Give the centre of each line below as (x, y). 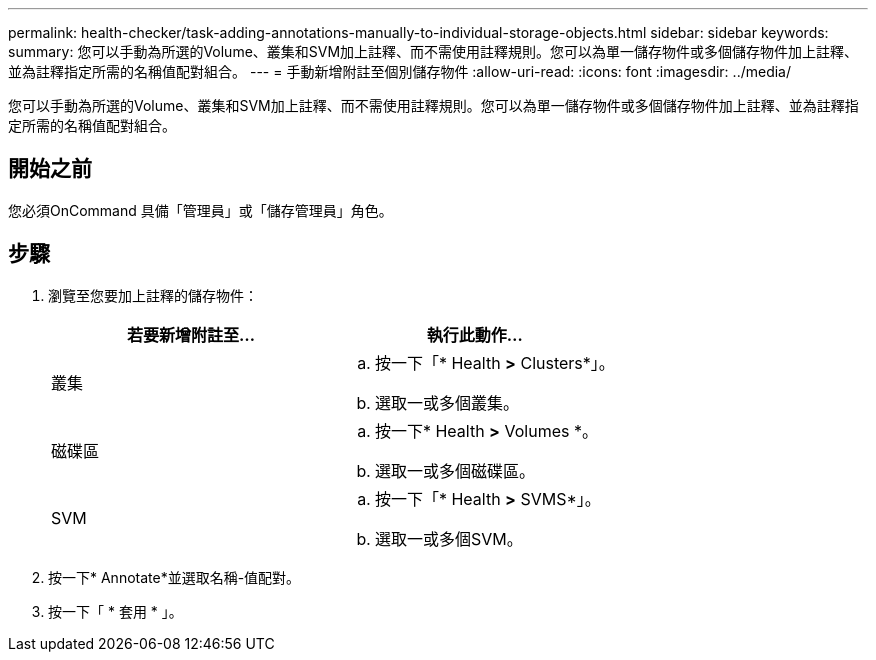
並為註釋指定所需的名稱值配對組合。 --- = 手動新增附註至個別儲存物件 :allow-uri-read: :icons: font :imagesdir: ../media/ (400, 71)
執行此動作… (474, 334)
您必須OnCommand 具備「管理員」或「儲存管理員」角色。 (200, 210)
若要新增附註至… (190, 334)
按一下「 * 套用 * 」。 (115, 611)
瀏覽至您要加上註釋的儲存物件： (153, 295)
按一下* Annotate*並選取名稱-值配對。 (174, 577)
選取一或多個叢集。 (446, 402)
